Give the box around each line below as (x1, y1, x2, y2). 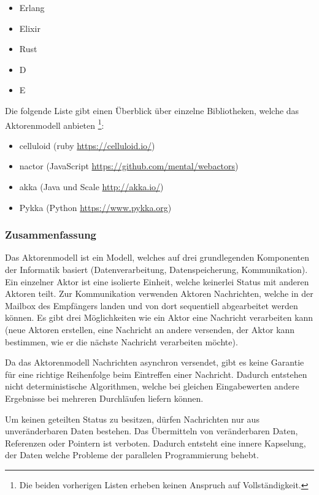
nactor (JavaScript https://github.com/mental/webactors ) (19, 159, 239, 172)
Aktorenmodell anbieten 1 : (5, 117, 104, 131)
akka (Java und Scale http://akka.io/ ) (19, 180, 164, 193)
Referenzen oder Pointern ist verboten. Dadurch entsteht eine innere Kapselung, (5, 436, 306, 449)
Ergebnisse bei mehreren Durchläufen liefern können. (5, 391, 204, 404)
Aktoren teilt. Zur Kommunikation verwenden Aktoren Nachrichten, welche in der (5, 287, 313, 300)
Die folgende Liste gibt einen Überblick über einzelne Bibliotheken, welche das (5, 104, 299, 117)
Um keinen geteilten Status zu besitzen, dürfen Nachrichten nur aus (5, 412, 259, 425)
